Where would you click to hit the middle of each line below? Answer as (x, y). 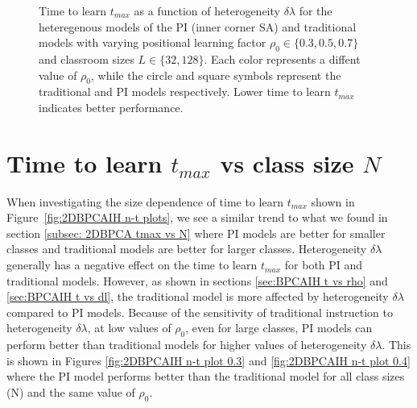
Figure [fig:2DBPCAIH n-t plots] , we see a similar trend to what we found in (197, 217)
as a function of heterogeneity (207, 10)
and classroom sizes (87, 58)
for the (316, 10)
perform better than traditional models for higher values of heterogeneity (187, 345)
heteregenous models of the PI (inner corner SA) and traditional (198, 26)
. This (396, 345)
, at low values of (129, 328)
